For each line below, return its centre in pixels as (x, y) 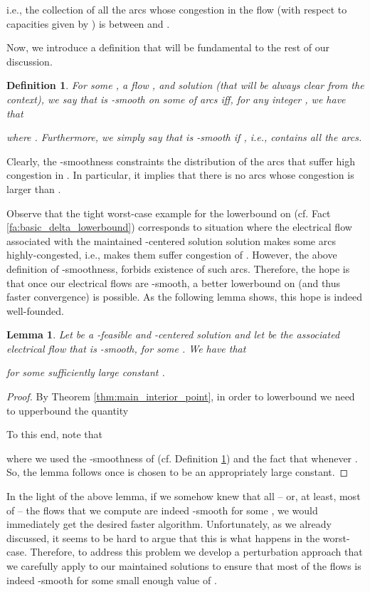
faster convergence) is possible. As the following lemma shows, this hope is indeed (185, 297)
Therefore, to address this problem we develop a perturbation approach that (196, 552)
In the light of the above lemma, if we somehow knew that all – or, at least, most (184, 496)
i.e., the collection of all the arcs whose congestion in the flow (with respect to (177, 9)
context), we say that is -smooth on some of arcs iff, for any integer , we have (176, 99)
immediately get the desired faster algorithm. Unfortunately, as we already (169, 524)
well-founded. (35, 310)
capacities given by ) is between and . (88, 23)
